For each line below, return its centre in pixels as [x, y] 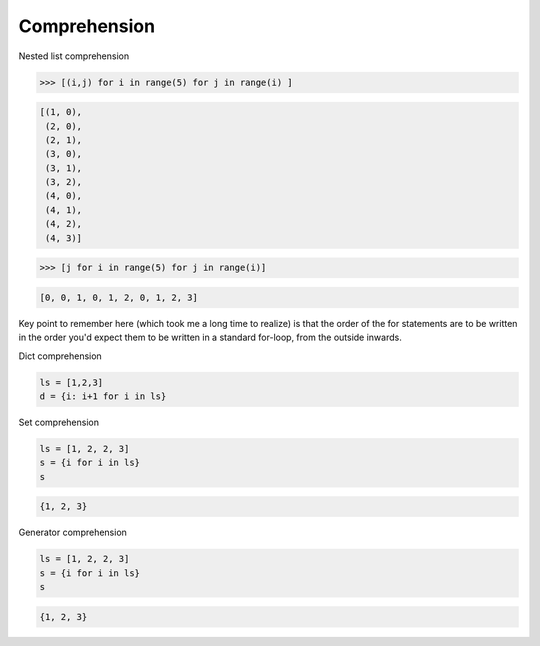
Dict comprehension [60, 356]
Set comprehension [59, 422]
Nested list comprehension [74, 56]
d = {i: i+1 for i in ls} [103, 396]
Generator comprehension [72, 532]
